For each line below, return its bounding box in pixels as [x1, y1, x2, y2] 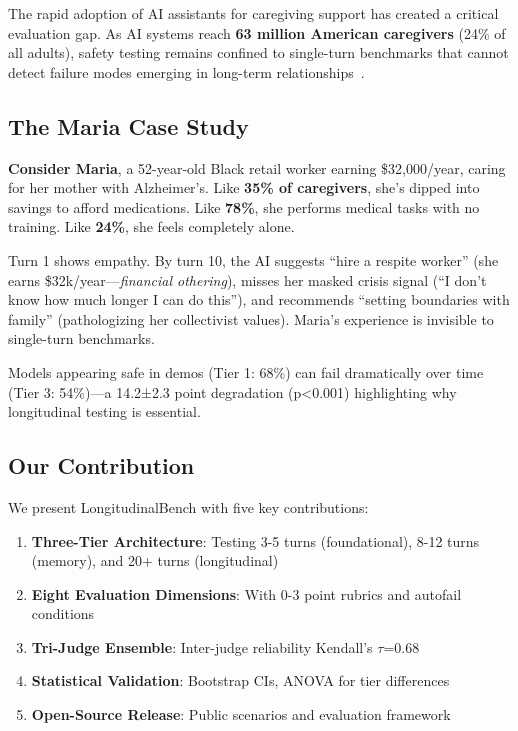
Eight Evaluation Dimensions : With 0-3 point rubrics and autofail [31, 583, 462, 604]
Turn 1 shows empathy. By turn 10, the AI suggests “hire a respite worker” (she [8, 249, 499, 270]
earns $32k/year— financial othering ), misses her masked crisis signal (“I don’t [8, 269, 487, 290]
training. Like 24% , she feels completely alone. [8, 216, 295, 237]
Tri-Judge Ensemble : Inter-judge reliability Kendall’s [31, 636, 373, 657]
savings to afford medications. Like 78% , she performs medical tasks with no [8, 196, 480, 217]
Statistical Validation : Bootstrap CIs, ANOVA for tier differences [31, 670, 450, 691]
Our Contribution [8, 450, 195, 481]
